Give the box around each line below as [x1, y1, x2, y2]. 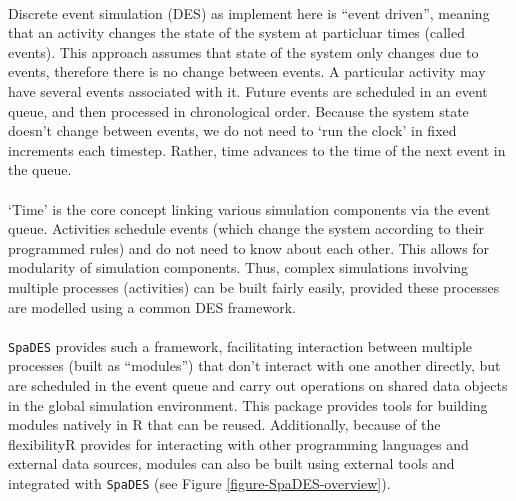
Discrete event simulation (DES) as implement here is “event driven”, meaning [8, 2, 490, 23]
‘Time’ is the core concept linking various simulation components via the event [8, 198, 491, 219]
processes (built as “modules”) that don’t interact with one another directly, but [8, 355, 501, 376]
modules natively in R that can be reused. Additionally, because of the [8, 414, 441, 435]
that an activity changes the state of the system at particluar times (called [8, 22, 465, 43]
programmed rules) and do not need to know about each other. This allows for [8, 237, 490, 258]
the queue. [8, 159, 72, 180]
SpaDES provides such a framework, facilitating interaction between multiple [8, 335, 473, 356]
